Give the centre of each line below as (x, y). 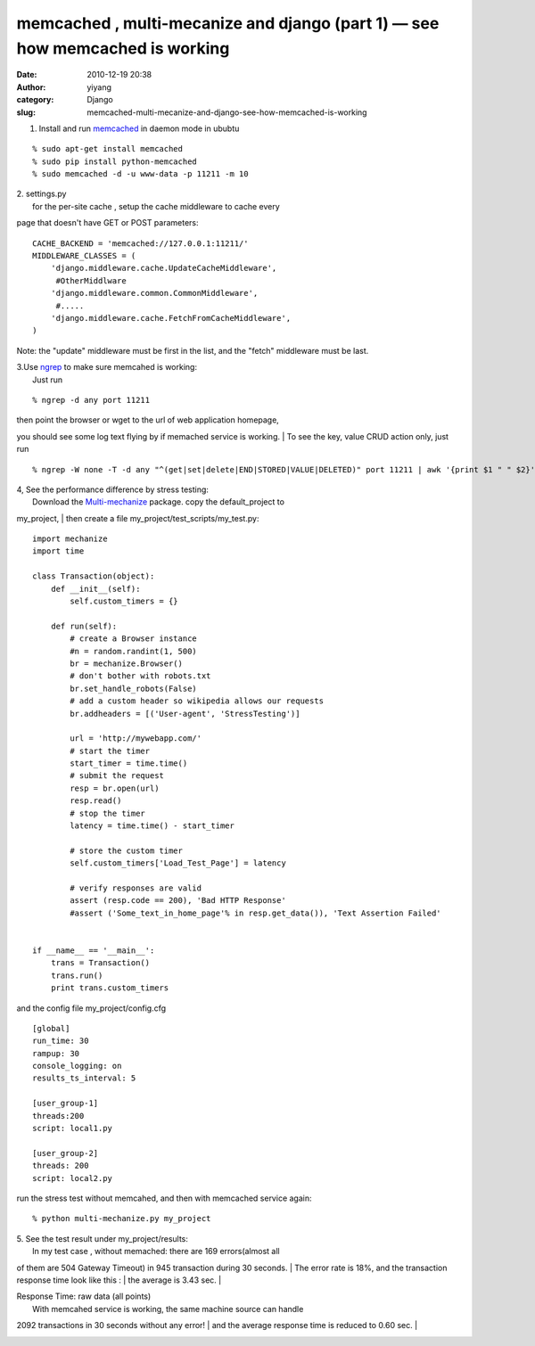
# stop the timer (108, 813)
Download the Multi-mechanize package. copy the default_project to (159, 502)
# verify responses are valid (136, 888)
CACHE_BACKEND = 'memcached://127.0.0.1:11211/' (140, 243)
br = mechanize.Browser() (126, 663)
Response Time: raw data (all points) (84, 1296)
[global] (51, 1028)
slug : (26, 112)
